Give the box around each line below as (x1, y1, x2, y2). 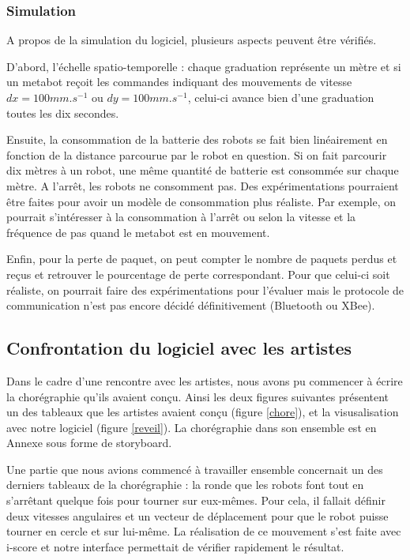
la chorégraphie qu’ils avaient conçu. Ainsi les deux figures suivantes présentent (6, 388, 389, 404)
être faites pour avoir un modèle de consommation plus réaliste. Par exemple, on (6, 193, 397, 209)
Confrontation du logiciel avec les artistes (6, 336, 352, 360)
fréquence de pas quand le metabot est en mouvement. (6, 224, 270, 240)
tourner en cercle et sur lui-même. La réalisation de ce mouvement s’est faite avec (6, 523, 401, 539)
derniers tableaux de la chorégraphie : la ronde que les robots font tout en (6, 476, 364, 493)
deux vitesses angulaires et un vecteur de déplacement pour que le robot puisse (6, 507, 389, 524)
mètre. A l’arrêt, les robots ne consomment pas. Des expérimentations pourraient (6, 177, 399, 194)
